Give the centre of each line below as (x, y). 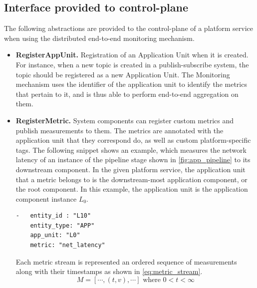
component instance (46, 198)
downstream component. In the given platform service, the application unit (130, 169)
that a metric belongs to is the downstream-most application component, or (131, 179)
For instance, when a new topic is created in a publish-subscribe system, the (132, 64)
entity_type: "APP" (62, 225)
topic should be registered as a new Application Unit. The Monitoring (123, 74)
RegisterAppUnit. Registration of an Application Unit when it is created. (132, 55)
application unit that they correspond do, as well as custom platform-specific (133, 140)
